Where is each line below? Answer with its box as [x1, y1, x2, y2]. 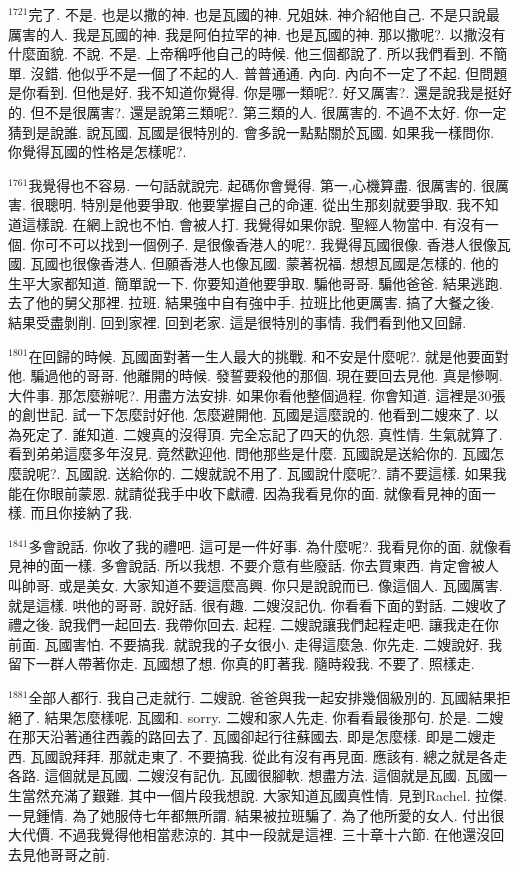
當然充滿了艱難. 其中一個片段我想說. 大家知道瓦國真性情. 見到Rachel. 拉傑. [21, 784, 508, 805]
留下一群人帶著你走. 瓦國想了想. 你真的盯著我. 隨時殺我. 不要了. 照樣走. [8, 653, 475, 674]
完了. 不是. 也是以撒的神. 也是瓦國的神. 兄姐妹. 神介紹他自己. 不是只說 [28, 4, 486, 24]
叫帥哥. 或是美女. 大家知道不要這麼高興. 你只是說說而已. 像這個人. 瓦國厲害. [8, 575, 503, 596]
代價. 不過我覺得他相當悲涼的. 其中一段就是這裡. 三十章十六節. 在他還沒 [21, 824, 491, 845]
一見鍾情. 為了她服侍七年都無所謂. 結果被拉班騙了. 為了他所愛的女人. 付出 [8, 804, 491, 825]
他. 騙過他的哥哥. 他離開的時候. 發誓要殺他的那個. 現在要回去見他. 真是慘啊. [8, 365, 503, 386]
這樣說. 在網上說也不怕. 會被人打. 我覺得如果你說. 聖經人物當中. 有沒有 [21, 213, 485, 234]
